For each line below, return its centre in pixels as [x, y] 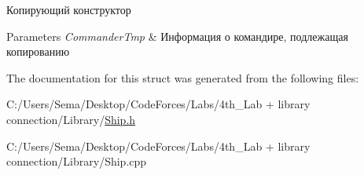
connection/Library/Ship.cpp [77, 161]
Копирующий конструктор [69, 9]
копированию [38, 51]
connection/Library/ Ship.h [71, 119]
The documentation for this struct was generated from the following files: [183, 77]
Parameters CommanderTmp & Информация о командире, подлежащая [177, 36]
